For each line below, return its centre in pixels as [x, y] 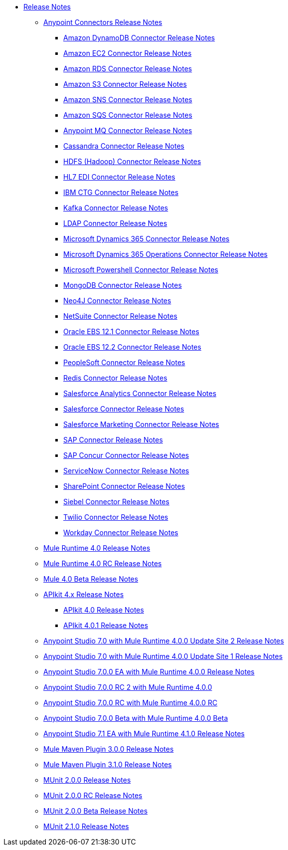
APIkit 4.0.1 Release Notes [106, 625]
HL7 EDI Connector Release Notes [119, 177]
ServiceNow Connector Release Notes [126, 471]
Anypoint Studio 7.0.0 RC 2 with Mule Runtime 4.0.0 [128, 687]
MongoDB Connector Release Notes [123, 285]
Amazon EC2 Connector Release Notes [128, 53]
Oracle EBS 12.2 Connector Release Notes [132, 347]
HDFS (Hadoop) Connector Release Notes [132, 161]
